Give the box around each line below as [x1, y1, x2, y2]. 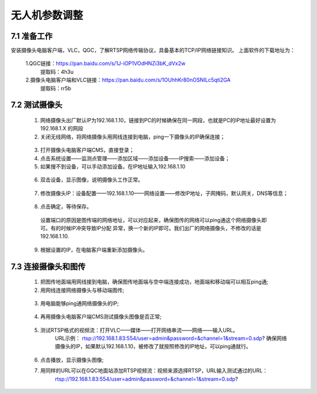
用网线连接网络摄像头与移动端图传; [40, 287, 124, 294]
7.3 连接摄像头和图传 [11, 261, 86, 271]
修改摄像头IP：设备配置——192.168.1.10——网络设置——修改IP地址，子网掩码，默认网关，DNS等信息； [40, 190, 289, 197]
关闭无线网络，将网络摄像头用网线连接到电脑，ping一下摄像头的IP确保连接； [40, 133, 225, 140]
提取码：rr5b [40, 85, 72, 92]
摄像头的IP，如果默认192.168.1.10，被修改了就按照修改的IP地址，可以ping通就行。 [55, 343, 252, 350]
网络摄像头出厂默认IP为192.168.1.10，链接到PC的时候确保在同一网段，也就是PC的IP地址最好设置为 [40, 117, 276, 124]
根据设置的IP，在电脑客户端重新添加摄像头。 [40, 246, 148, 253]
